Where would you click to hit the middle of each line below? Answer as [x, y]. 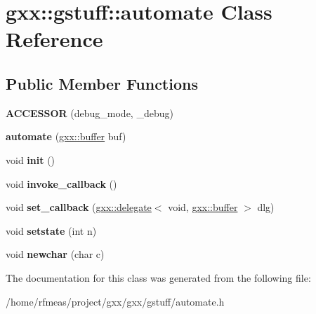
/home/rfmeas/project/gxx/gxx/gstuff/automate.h [115, 301]
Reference [54, 39]
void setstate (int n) [51, 230]
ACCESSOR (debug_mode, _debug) [90, 112]
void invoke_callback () [61, 183]
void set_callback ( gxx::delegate [79, 207]
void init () [31, 159]
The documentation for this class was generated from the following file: [158, 277]
